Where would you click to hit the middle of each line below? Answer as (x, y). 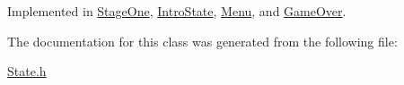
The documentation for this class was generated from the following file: (202, 41)
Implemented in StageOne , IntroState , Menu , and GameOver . (177, 11)
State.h (27, 71)
